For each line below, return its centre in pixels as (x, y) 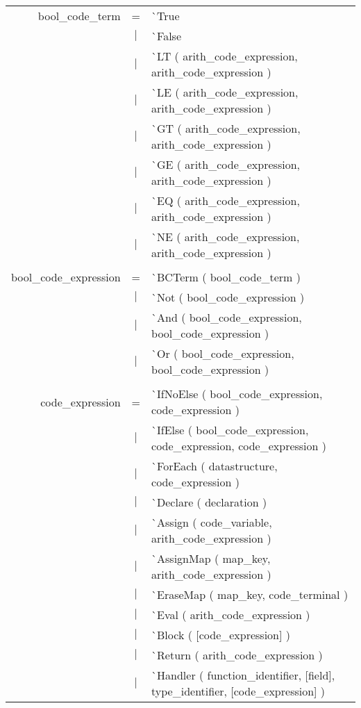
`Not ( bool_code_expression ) (228, 297)
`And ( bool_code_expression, (227, 317)
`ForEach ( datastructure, (215, 466)
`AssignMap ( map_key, (211, 558)
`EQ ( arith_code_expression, (226, 200)
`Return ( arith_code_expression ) (237, 655)
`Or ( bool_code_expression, (223, 353)
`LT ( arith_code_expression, (225, 56)
